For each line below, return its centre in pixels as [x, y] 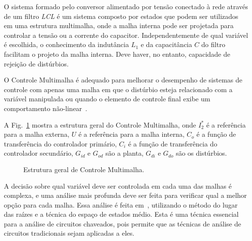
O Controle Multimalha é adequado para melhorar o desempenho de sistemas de [123, 80]
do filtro [213, 44]
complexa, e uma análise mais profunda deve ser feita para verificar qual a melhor [126, 195]
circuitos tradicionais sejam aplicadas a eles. [69, 233]
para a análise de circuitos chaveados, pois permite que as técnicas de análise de [123, 223]
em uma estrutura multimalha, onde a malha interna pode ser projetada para [119, 25]
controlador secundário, [39, 153]
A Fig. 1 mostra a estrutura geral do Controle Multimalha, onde [100, 124]
